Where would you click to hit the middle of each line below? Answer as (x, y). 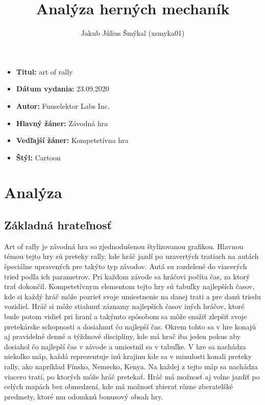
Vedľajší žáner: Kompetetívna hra (72, 140)
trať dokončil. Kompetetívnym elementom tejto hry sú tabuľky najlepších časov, (129, 286)
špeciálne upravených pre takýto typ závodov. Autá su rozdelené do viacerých (126, 266)
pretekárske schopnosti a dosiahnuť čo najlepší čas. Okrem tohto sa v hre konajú (130, 326)
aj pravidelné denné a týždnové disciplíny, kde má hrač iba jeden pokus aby (123, 336)
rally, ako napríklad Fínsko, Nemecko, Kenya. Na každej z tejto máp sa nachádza (131, 366)
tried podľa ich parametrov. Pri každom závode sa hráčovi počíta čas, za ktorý (127, 276)
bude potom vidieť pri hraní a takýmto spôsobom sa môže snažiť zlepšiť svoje (126, 316)
